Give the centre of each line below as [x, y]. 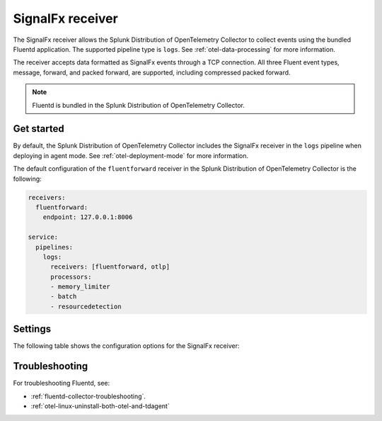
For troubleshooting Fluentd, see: [62, 383]
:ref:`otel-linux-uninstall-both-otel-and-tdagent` [100, 406]
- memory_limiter [81, 287]
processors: [71, 277]
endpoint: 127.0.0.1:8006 [88, 217]
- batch [64, 297]
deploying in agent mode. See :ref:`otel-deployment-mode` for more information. [131, 155]
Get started [39, 129]
